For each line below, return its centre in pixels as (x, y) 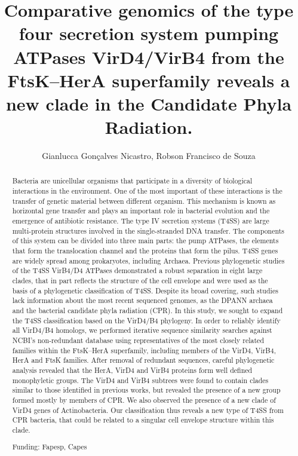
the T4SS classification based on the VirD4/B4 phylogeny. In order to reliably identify (146, 320)
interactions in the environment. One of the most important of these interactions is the (147, 191)
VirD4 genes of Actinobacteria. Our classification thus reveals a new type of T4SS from (148, 410)
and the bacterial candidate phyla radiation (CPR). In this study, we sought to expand (148, 310)
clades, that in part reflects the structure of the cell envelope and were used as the (140, 281)
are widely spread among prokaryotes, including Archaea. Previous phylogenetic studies (148, 260)
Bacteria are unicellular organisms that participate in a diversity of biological (132, 181)
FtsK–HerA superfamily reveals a (149, 80)
